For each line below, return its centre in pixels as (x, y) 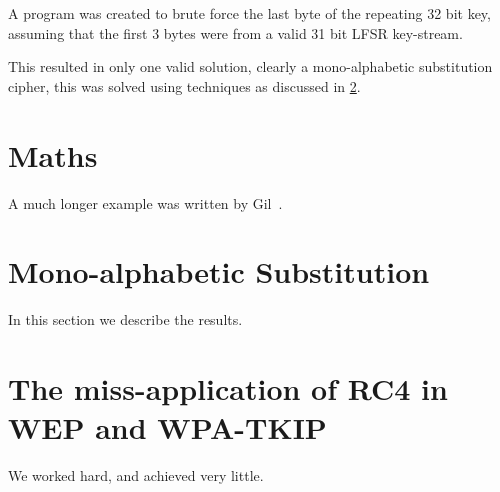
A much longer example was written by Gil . (145, 202)
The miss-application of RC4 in (228, 388)
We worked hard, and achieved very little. (136, 475)
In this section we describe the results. (125, 319)
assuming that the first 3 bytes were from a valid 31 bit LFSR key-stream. (235, 32)
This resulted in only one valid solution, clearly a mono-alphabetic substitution (250, 66)
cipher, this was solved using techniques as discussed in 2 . (184, 85)
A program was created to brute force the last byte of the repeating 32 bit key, (249, 13)
